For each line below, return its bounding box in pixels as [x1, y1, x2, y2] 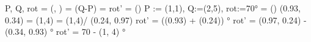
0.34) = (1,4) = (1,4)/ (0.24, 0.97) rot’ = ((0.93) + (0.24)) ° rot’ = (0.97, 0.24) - [5, 13, 307, 26]
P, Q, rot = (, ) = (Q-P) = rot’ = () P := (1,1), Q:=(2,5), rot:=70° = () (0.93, [5, 2, 301, 14]
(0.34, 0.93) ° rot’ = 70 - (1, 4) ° [5, 25, 126, 38]
